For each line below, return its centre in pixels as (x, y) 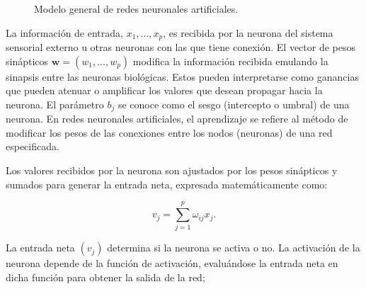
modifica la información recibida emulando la (230, 61)
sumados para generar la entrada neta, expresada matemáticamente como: (167, 184)
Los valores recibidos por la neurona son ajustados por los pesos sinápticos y (172, 170)
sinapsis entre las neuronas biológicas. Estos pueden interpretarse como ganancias (182, 76)
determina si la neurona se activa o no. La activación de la (234, 248)
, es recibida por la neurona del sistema (248, 32)
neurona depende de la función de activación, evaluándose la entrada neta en (172, 263)
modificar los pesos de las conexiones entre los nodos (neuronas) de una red (169, 132)
